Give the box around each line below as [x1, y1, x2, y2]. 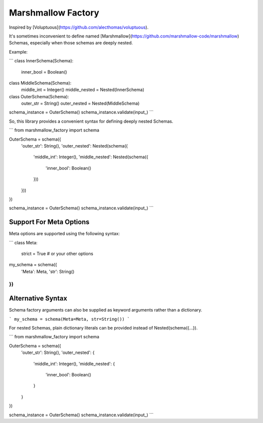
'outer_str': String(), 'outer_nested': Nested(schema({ [21, 143, 128, 149]
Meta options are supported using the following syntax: [9, 231, 120, 237]
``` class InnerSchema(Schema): [9, 58, 74, 64]
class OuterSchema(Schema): [9, 93, 69, 99]
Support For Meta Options [9, 218, 90, 226]
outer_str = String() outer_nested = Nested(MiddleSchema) [21, 100, 140, 107]
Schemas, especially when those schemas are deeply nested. [9, 40, 133, 46]
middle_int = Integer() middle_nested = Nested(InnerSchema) [21, 87, 145, 92]
